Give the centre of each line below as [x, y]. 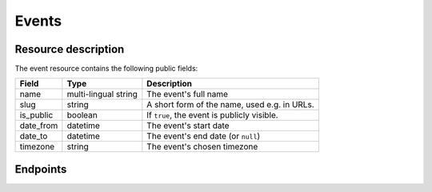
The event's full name [187, 94]
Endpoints [41, 169]
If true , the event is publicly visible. [213, 115]
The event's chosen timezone [202, 146]
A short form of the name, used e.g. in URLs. [231, 105]
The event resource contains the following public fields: [106, 69]
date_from [39, 126]
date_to [34, 136]
